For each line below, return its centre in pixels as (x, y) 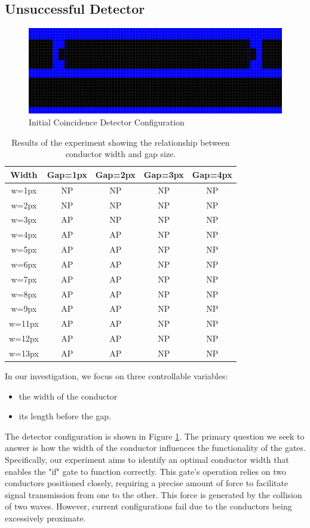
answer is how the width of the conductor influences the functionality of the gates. (155, 448)
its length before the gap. (65, 416)
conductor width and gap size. (121, 154)
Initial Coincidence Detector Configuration (107, 122)
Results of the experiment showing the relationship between (121, 142)
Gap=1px (67, 174)
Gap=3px (164, 174)
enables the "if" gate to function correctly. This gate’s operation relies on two (145, 471)
